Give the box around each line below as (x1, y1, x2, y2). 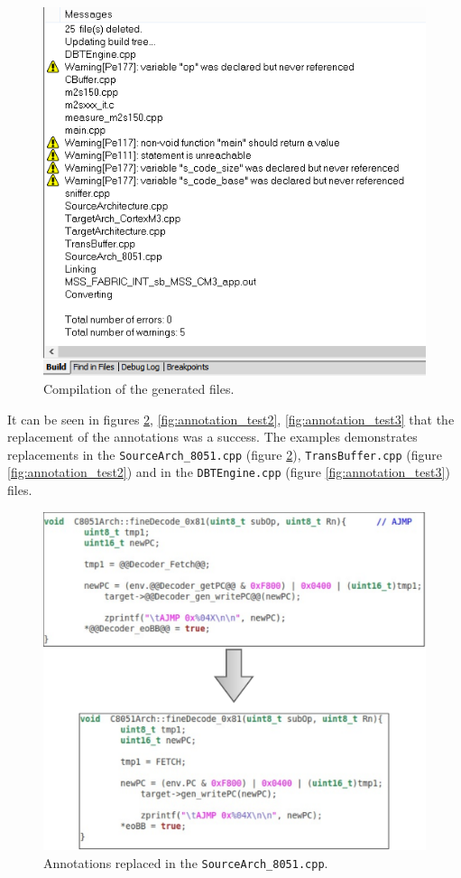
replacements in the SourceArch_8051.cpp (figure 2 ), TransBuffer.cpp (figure (7, 444, 443, 463)
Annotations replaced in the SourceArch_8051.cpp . (43, 853, 328, 872)
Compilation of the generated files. (43, 378, 235, 397)
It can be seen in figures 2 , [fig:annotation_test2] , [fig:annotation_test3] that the (7, 409, 455, 428)
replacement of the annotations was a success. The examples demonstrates (7, 427, 418, 446)
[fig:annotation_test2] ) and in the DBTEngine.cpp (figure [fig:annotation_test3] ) (7, 462, 450, 481)
